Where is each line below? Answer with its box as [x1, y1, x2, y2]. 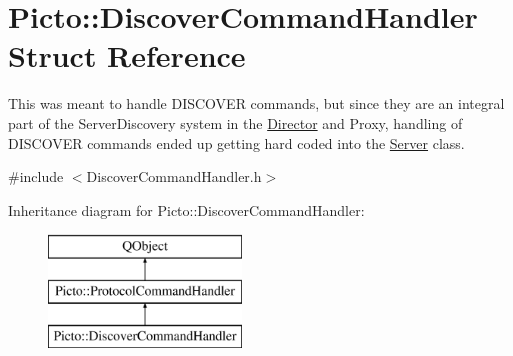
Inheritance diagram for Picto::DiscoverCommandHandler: [8, 199, 365, 220]
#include [8, 166, 64, 187]
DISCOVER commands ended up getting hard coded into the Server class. [8, 132, 465, 153]
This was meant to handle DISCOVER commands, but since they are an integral [8, 93, 505, 114]
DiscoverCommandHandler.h [86, 166, 262, 187]
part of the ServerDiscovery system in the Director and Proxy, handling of [8, 112, 463, 133]
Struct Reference [8, 35, 246, 76]
